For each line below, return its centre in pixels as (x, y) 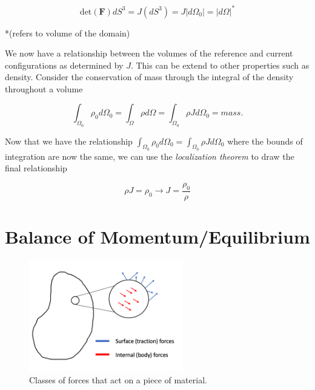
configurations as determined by (64, 65)
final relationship (36, 168)
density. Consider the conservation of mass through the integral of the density (149, 77)
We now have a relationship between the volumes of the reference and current (149, 53)
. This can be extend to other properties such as (220, 65)
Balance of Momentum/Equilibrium (157, 237)
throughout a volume (44, 88)
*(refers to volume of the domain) (68, 32)
